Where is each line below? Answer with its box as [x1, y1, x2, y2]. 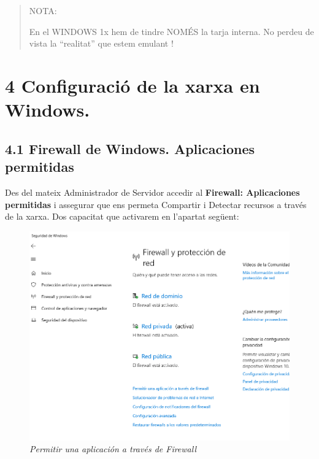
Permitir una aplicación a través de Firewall [29, 442, 197, 455]
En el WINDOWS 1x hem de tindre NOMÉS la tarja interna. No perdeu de [29, 25, 314, 37]
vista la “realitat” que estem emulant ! [29, 37, 174, 50]
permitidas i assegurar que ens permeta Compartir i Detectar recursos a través [5, 198, 307, 210]
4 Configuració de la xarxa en [5, 72, 260, 98]
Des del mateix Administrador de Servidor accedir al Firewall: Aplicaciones [5, 185, 300, 198]
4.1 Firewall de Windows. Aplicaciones [5, 139, 255, 158]
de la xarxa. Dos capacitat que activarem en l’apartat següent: [5, 210, 239, 223]
